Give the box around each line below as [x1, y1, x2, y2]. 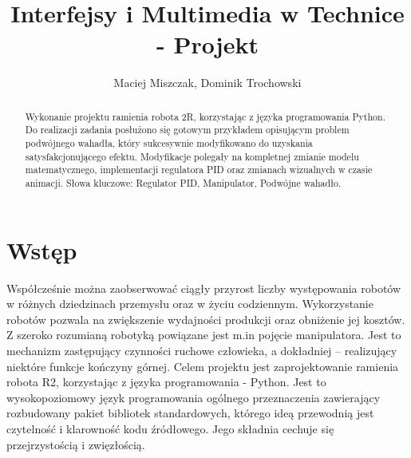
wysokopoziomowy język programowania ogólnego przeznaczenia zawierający [6, 389, 381, 405]
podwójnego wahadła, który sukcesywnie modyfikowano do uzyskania [25, 136, 313, 150]
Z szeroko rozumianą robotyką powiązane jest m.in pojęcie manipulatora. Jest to [6, 326, 401, 343]
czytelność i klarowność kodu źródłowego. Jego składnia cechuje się [6, 420, 334, 436]
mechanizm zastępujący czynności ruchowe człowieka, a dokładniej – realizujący [6, 342, 397, 358]
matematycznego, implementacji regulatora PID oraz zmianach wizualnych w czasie [25, 163, 373, 176]
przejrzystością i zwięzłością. [6, 436, 145, 452]
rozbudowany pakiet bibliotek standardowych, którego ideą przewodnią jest [6, 405, 374, 421]
